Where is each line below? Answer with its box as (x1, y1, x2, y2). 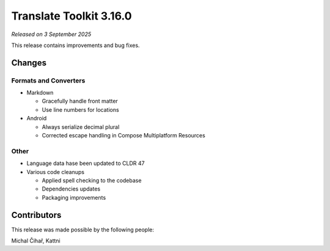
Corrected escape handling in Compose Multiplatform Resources (42, 132, 206, 139)
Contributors (11, 209, 62, 220)
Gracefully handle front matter (42, 98, 119, 105)
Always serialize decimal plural (42, 123, 120, 131)
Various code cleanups (26, 168, 85, 175)
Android (26, 115, 47, 122)
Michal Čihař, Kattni (11, 237, 61, 244)
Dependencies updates (42, 185, 101, 192)
